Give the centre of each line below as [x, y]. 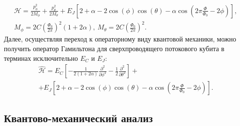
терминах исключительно [41, 58]
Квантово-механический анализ [78, 118]
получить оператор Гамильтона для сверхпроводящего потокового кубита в [114, 48]
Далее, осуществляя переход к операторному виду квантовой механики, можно [120, 39]
